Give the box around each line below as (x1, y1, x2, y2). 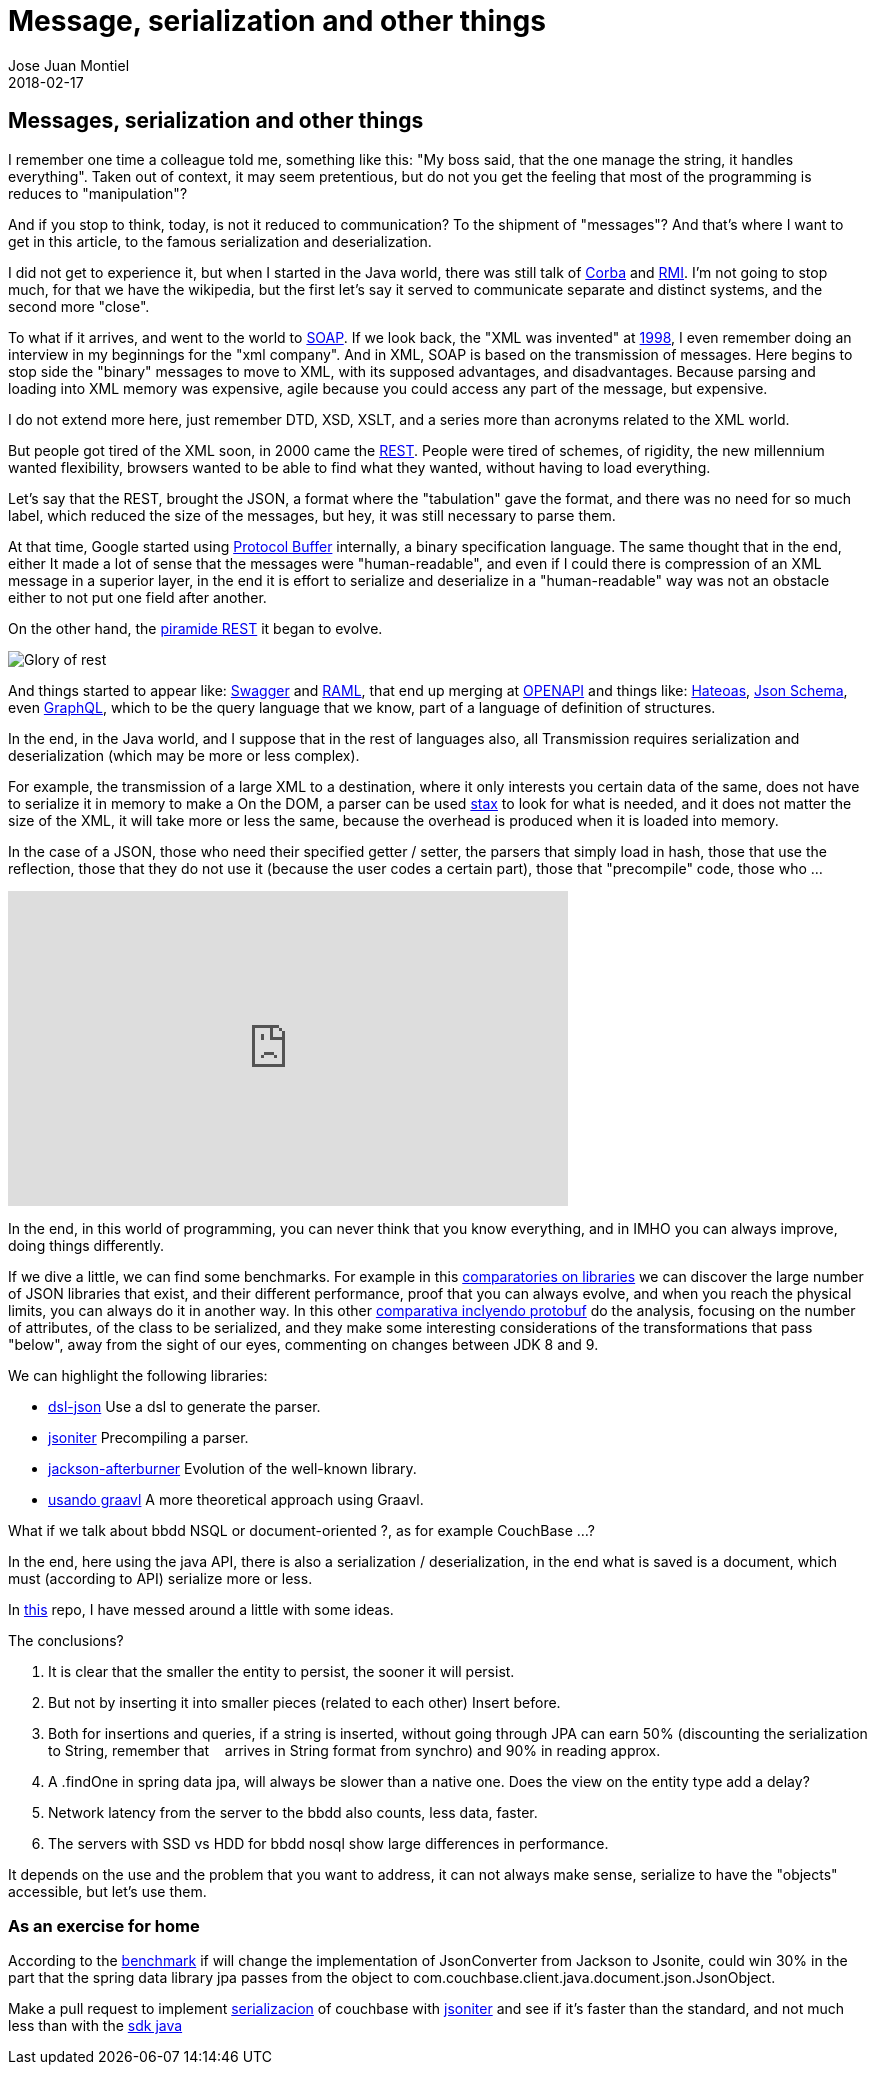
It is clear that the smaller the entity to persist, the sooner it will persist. (48, 1662, 515, 1680)
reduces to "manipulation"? (8, 184, 188, 202)
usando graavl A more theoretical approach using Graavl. (48, 1490, 424, 1508)
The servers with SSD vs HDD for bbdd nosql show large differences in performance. (48, 1834, 609, 1852)
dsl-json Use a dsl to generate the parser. (48, 1397, 321, 1415)
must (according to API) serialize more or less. (8, 1569, 313, 1587)
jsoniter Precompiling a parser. (48, 1428, 249, 1446)
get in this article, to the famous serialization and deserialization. (8, 232, 432, 250)
